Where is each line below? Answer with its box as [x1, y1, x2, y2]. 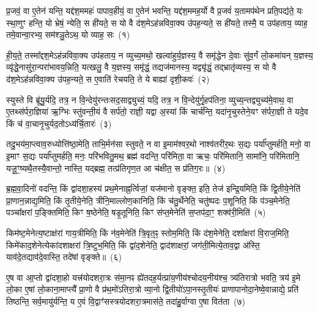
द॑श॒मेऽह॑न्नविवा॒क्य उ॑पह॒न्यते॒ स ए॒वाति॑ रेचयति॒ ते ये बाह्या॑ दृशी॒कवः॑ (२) [6, 72, 210, 85]
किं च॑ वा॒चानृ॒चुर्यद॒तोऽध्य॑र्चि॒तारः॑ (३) [6, 117, 112, 129]
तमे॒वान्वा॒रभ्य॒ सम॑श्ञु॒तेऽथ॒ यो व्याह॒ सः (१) [6, 28, 130, 41]
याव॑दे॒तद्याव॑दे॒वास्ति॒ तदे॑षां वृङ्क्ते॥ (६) [6, 250, 122, 263]
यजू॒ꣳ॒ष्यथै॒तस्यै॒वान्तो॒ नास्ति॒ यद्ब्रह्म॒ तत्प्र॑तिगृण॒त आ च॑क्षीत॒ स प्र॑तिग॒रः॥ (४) [6, 161, 226, 174]
